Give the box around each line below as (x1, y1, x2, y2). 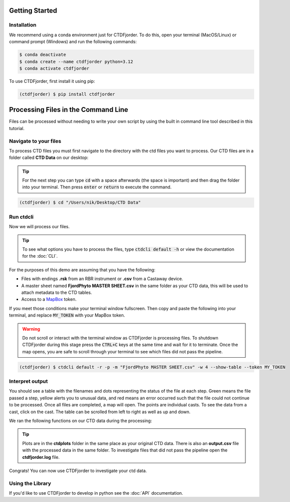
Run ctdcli (9, 213, 34, 220)
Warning (22, 326, 40, 332)
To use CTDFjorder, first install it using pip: (9, 78, 95, 84)
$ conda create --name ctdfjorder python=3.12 (19, 59, 133, 64)
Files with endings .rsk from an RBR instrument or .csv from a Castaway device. (21, 276, 183, 282)
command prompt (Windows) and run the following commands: (9, 39, 137, 45)
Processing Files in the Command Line (9, 106, 128, 114)
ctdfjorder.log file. (22, 454, 60, 460)
